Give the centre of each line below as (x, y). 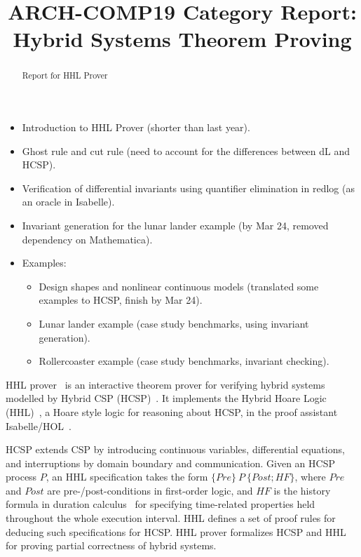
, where (310, 477)
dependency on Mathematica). (87, 239)
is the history (302, 490)
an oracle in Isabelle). (68, 202)
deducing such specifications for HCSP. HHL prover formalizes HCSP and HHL (176, 531)
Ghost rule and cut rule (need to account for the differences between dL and (186, 150)
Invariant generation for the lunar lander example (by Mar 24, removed (175, 225)
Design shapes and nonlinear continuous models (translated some (179, 286)
